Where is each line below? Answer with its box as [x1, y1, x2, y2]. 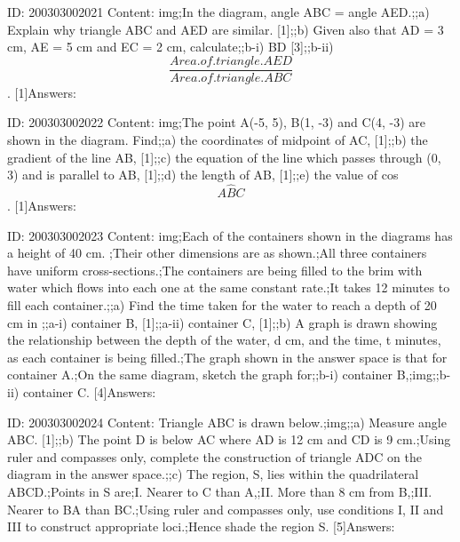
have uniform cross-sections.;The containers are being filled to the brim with [7, 260, 423, 279]
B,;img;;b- [396, 365, 451, 384]
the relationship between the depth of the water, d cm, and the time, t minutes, [7, 331, 441, 349]
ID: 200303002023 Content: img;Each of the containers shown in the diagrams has [7, 226, 453, 244]
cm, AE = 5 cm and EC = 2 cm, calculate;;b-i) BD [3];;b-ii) [7, 37, 334, 56]
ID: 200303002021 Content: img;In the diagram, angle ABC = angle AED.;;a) [7, 3, 430, 20]
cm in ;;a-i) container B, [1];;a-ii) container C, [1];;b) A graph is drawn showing [7, 313, 438, 331]
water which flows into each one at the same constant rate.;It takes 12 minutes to [7, 278, 450, 297]
